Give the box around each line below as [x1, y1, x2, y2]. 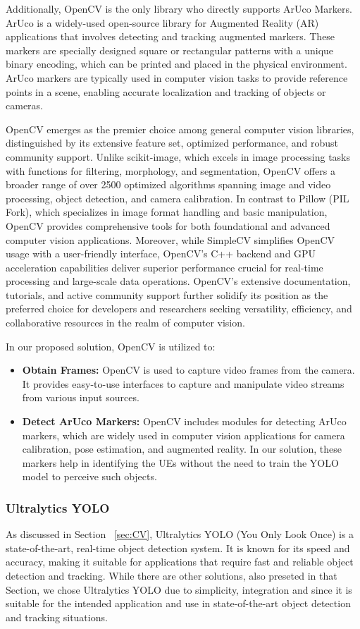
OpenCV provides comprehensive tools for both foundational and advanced [6, 218, 330, 233]
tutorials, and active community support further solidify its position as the [6, 287, 328, 302]
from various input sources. [22, 390, 139, 405]
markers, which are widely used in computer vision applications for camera [22, 427, 345, 442]
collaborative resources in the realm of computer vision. [6, 315, 245, 330]
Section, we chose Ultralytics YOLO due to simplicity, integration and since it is [6, 582, 352, 597]
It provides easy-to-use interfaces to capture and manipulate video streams [22, 376, 345, 391]
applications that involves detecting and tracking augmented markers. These [6, 29, 335, 44]
